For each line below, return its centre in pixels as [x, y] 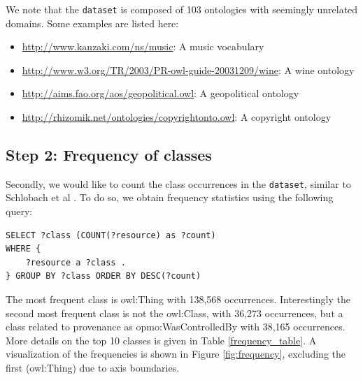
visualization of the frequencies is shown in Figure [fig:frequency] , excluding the [176, 354]
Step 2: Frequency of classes [109, 155]
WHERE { [23, 249]
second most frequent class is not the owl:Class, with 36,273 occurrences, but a [175, 313]
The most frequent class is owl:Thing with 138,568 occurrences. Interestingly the [178, 299]
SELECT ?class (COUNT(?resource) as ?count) [111, 235]
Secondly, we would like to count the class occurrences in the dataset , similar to [178, 183]
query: [19, 211]
